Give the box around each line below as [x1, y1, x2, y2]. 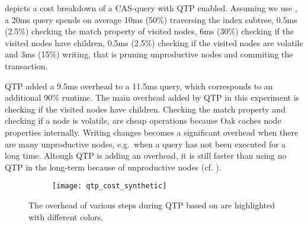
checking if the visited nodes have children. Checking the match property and [5, 102, 285, 115]
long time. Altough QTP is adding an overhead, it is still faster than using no [5, 149, 287, 162]
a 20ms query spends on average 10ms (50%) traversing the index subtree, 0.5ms [5, 13, 297, 25]
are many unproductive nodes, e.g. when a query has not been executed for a [5, 137, 286, 150]
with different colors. [28, 210, 104, 223]
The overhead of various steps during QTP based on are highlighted [28, 198, 275, 211]
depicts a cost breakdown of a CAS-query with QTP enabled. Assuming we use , [5, 2, 297, 14]
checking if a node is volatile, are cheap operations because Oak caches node [5, 114, 281, 127]
